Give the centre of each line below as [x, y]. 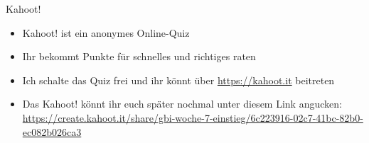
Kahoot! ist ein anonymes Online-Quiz [106, 32]
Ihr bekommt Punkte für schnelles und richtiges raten [139, 56]
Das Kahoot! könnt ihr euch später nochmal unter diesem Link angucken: [182, 104]
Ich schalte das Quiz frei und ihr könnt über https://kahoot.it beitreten [178, 80]
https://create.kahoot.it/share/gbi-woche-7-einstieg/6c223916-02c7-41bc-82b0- [193, 117]
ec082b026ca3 [52, 131]
